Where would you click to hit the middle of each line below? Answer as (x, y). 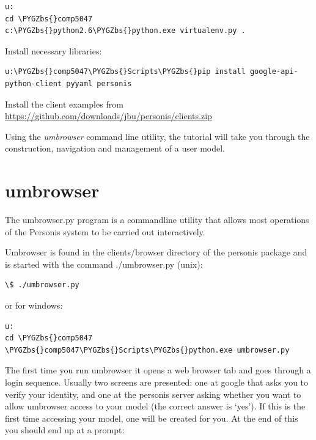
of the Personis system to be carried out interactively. (105, 231)
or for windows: (34, 305)
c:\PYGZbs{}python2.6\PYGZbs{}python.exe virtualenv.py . (125, 31)
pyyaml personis (99, 83)
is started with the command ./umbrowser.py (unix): (104, 264)
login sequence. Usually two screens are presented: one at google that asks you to (157, 382)
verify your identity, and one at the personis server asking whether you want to (153, 394)
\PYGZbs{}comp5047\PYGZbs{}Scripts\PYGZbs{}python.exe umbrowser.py (147, 350)
